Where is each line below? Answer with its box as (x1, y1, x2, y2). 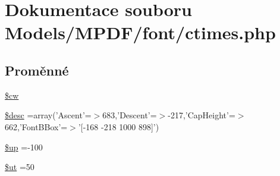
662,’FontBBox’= (5, 120, 68, 133)
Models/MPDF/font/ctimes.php (5, 20, 276, 45)
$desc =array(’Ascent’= (5, 109, 92, 121)
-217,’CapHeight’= (168, 109, 235, 121)
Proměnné (5, 61, 69, 79)
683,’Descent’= (102, 109, 157, 121)
